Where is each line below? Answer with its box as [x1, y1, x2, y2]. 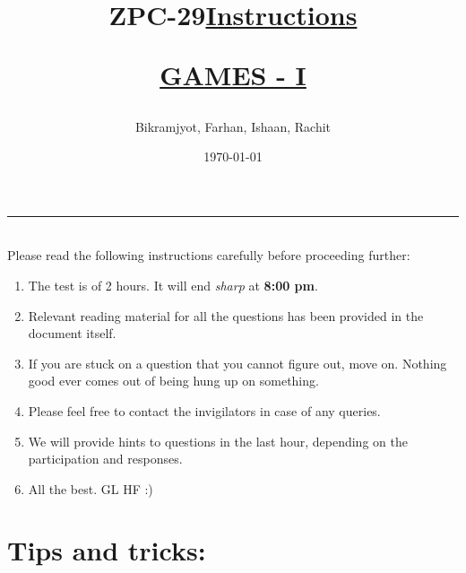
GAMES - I [160, 56, 306, 93]
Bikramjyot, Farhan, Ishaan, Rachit [134, 117, 332, 135]
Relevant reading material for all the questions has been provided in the [28, 306, 424, 325]
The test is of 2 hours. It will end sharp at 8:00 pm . [28, 275, 318, 294]
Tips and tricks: [7, 532, 206, 569]
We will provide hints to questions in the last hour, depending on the [28, 431, 408, 450]
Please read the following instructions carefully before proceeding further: [7, 246, 410, 265]
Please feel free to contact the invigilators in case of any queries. [28, 401, 381, 420]
